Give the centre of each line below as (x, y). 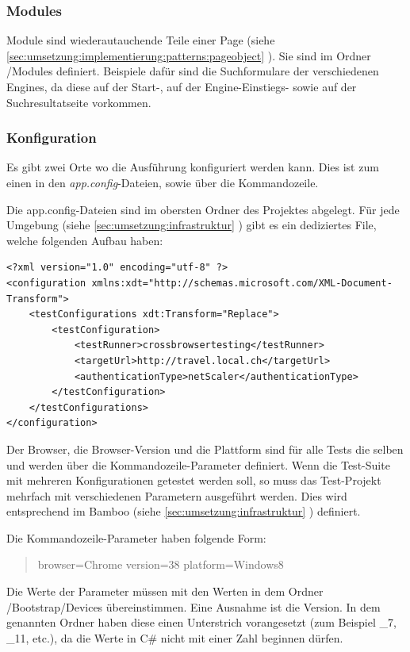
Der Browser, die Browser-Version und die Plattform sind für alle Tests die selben (205, 449)
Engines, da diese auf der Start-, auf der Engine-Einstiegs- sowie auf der (182, 86)
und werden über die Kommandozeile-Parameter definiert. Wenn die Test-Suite (198, 464)
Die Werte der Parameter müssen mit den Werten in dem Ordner (165, 591)
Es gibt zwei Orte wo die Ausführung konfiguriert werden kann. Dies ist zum (193, 167)
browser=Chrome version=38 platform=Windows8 (161, 564)
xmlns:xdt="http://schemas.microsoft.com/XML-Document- (242, 283)
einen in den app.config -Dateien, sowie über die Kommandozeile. (163, 182)
